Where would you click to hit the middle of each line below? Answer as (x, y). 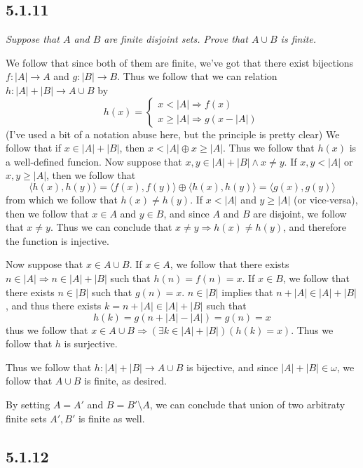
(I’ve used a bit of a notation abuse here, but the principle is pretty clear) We (173, 134)
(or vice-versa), (326, 199)
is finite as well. (111, 418)
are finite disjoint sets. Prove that (176, 39)
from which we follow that (62, 199)
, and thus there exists (54, 306)
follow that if (33, 148)
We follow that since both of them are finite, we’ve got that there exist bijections (180, 62)
